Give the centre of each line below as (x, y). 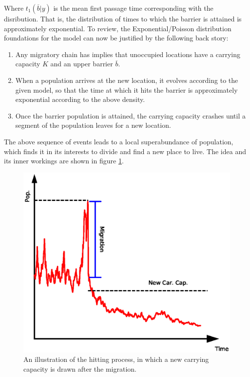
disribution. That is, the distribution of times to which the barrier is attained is (123, 19)
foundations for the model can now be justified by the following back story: (116, 38)
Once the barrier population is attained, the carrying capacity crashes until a (131, 115)
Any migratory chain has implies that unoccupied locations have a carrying (128, 54)
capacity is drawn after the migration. (80, 368)
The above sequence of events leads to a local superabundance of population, (119, 141)
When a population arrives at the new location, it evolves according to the (127, 80)
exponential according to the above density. (80, 99)
